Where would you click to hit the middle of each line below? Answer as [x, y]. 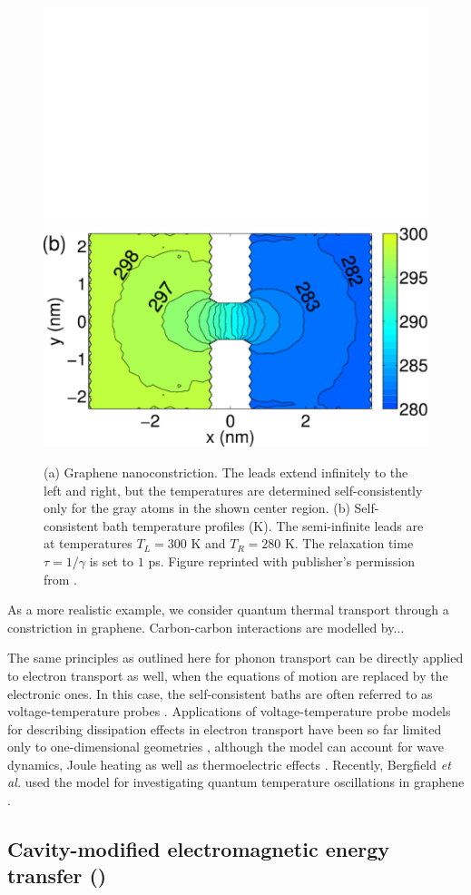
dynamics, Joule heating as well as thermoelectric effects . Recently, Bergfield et [229, 764]
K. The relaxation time [349, 543]
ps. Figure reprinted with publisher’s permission [282, 561]
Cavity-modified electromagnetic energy [198, 849]
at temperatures [88, 543]
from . [60, 579]
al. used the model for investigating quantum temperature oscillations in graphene [236, 782]
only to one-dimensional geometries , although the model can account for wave [226, 747]
